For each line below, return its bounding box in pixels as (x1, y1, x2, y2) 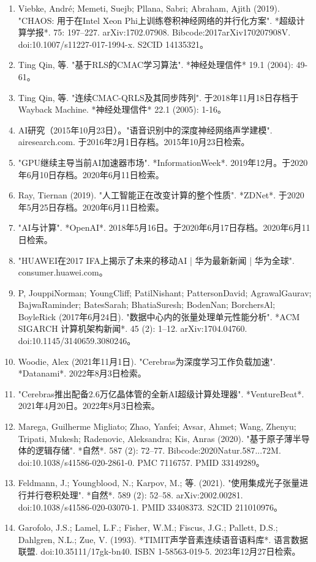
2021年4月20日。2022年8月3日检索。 (18, 399, 160, 412)
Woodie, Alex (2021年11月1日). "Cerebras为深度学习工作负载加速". (18, 354, 276, 367)
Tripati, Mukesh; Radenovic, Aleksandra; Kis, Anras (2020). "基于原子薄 (18, 432, 293, 444)
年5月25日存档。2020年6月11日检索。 (18, 200, 164, 213)
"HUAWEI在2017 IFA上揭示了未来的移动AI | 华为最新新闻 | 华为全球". (18, 253, 295, 266)
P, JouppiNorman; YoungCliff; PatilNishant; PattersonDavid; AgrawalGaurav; (18, 286, 312, 299)
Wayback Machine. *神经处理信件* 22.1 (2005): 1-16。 (18, 103, 226, 116)
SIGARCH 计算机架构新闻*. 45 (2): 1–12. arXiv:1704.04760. (18, 322, 247, 335)
